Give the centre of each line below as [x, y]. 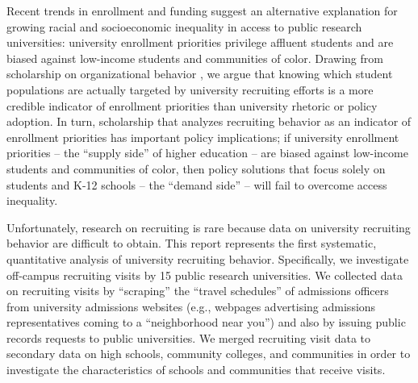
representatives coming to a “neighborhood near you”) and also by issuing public [206, 322]
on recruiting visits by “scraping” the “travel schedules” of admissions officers [198, 291]
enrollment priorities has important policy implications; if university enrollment [203, 137]
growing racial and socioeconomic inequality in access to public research [184, 26]
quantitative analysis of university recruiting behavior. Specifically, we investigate [208, 258]
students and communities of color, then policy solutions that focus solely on [196, 168]
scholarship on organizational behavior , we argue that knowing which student [200, 74]
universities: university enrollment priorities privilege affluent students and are [200, 42]
